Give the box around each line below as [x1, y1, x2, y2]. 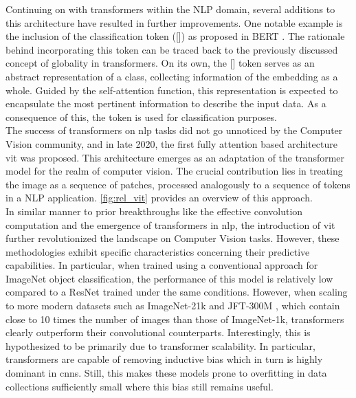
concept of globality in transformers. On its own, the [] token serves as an [5, 56, 315, 70]
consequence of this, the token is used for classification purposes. [5, 109, 278, 124]
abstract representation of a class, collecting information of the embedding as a [5, 69, 338, 83]
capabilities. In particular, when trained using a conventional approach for [5, 258, 318, 272]
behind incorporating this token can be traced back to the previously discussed [5, 42, 338, 56]
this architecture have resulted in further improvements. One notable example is [5, 15, 343, 30]
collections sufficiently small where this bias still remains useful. [5, 379, 274, 393]
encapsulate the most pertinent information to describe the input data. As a [5, 96, 326, 111]
